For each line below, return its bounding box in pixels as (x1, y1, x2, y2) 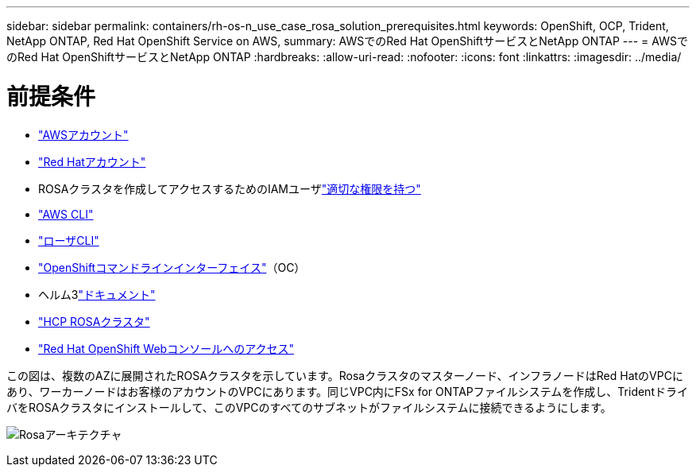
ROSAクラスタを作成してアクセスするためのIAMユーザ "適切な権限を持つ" (38, 181, 421, 196)
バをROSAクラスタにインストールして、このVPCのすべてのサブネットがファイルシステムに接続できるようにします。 (6, 400, 612, 414)
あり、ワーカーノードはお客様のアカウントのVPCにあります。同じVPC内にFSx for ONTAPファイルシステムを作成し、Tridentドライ (6, 384, 688, 398)
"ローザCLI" (38, 233, 99, 247)
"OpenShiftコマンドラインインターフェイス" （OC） (38, 260, 306, 274)
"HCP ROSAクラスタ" (38, 314, 150, 328)
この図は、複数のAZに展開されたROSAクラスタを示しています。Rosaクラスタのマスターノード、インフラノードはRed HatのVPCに (6, 368, 683, 382)
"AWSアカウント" (38, 127, 129, 142)
